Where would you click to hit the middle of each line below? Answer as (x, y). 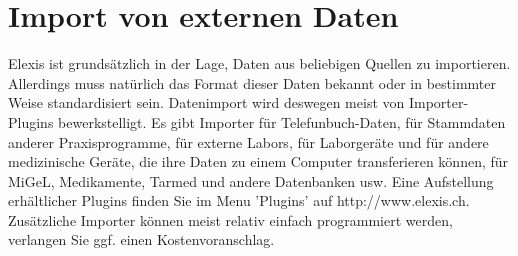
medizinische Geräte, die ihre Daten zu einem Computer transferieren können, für (258, 161)
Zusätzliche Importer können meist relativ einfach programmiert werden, (230, 219)
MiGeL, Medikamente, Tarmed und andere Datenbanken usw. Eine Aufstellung (251, 180)
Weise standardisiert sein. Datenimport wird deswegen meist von (206, 102)
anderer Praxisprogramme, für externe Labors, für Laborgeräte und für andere (248, 141)
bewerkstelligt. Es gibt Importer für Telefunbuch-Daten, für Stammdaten (282, 121)
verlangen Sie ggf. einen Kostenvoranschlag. (141, 239)
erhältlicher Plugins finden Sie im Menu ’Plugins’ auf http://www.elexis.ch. (239, 200)
